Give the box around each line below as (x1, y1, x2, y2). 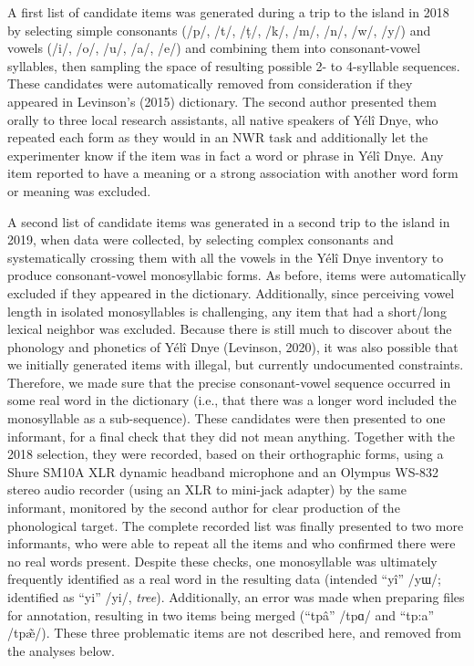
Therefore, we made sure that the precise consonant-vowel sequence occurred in (7, 372, 451, 391)
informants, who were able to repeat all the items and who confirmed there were (7, 534, 456, 553)
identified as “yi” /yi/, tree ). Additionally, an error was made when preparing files (7, 588, 465, 606)
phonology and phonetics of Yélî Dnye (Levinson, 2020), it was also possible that (7, 337, 459, 356)
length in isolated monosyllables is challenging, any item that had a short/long (7, 301, 447, 320)
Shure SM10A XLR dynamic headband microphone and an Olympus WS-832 (7, 462, 439, 481)
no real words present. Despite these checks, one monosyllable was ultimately (7, 551, 438, 570)
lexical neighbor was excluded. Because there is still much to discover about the (7, 319, 452, 338)
